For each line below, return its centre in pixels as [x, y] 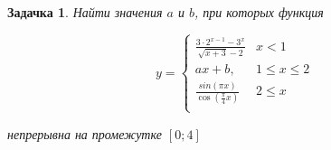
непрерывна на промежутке [85, 133]
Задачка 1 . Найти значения [85, 12]
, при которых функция [259, 12]
